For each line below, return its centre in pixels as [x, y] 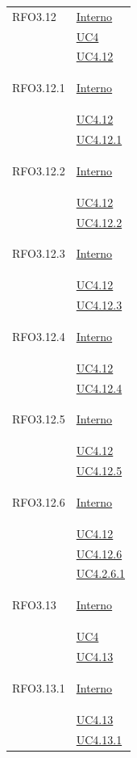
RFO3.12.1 [39, 88]
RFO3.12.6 [39, 501]
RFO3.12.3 [39, 253]
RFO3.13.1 [39, 687]
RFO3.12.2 [39, 170]
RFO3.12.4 [39, 336]
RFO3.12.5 [39, 419]
